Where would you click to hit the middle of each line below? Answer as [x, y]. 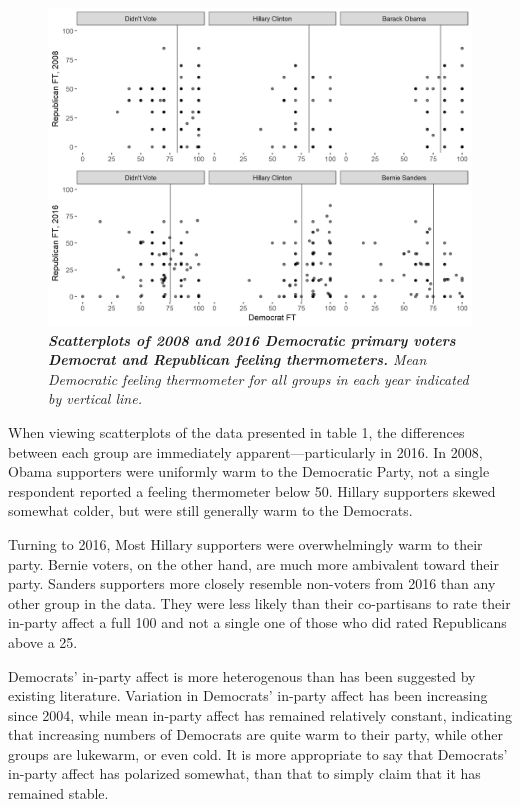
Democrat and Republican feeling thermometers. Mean [237, 359]
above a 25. [43, 641]
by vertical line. [95, 398]
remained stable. [58, 793]
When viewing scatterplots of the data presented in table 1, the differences [236, 431]
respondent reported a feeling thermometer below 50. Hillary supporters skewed [252, 490]
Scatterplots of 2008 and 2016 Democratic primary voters [252, 339]
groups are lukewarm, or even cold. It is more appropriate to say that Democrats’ [258, 753]
